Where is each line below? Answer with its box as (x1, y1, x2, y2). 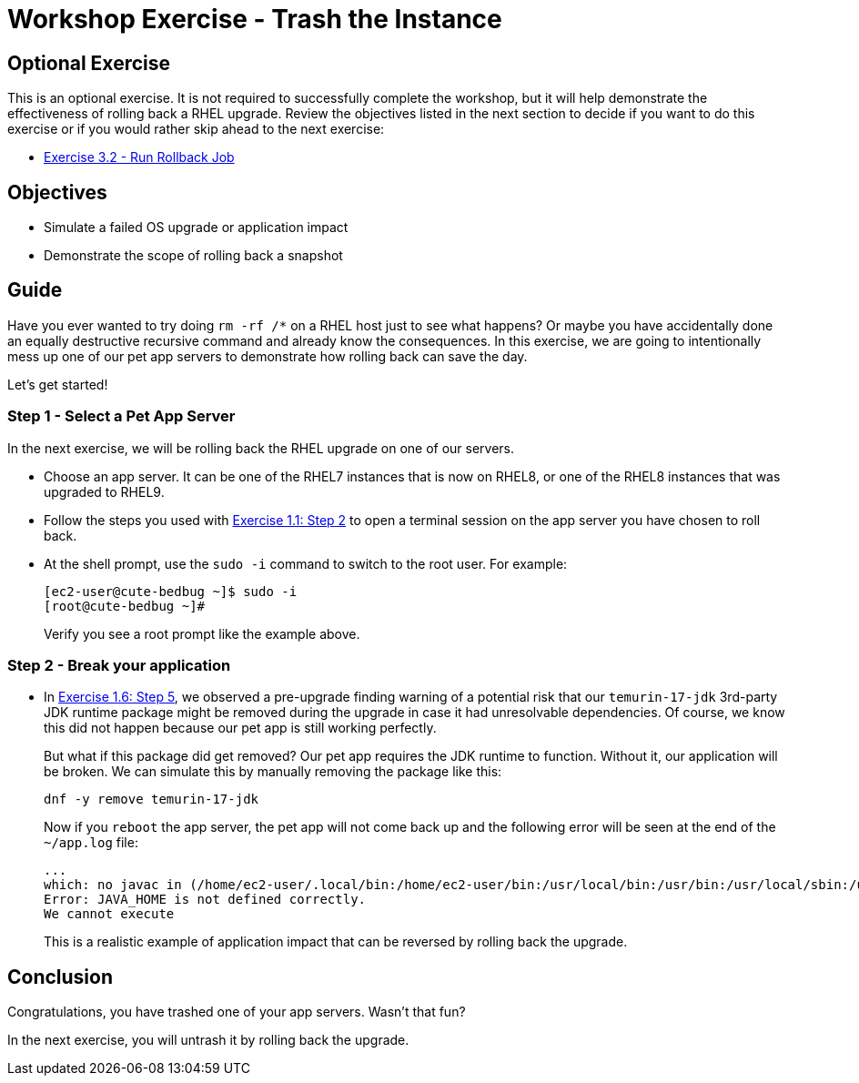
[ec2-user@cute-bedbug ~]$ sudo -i (44, 583, 298, 599)
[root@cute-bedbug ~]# (44, 598, 206, 613)
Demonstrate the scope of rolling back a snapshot (44, 248, 343, 264)
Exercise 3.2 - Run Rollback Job (44, 149, 235, 166)
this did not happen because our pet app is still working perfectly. (44, 720, 437, 736)
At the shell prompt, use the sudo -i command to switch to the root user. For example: (44, 555, 568, 572)
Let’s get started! (7, 376, 108, 392)
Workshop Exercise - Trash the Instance (7, 4, 502, 35)
